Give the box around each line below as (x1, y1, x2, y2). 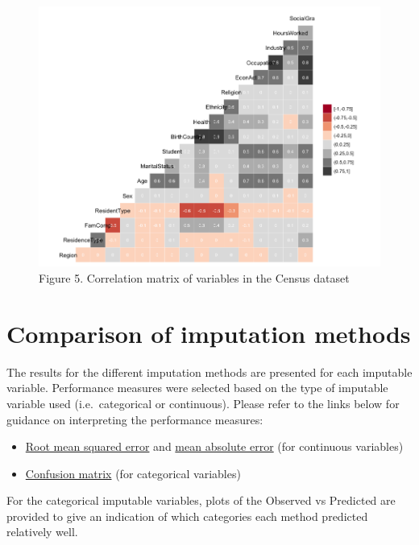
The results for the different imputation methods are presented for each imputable (6, 363, 413, 380)
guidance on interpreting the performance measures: (6, 411, 263, 427)
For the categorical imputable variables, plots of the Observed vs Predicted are (6, 492, 396, 509)
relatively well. (6, 523, 78, 540)
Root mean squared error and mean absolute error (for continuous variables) (25, 438, 404, 455)
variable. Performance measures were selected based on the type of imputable (6, 379, 388, 396)
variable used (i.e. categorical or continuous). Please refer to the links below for (6, 394, 400, 411)
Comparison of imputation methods (6, 316, 411, 349)
